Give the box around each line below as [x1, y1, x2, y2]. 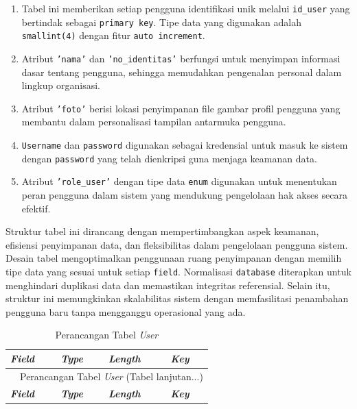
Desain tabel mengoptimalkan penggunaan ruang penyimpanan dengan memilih [5, 251, 342, 265]
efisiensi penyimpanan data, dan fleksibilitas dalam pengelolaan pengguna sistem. [5, 237, 348, 251]
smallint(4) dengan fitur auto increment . [21, 28, 205, 42]
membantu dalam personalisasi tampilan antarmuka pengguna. [21, 114, 286, 129]
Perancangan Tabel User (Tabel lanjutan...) [20, 369, 203, 383]
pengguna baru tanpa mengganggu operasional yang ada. [5, 304, 246, 319]
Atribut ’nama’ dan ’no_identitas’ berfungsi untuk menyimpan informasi [21, 51, 341, 65]
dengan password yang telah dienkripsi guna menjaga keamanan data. [21, 151, 317, 165]
